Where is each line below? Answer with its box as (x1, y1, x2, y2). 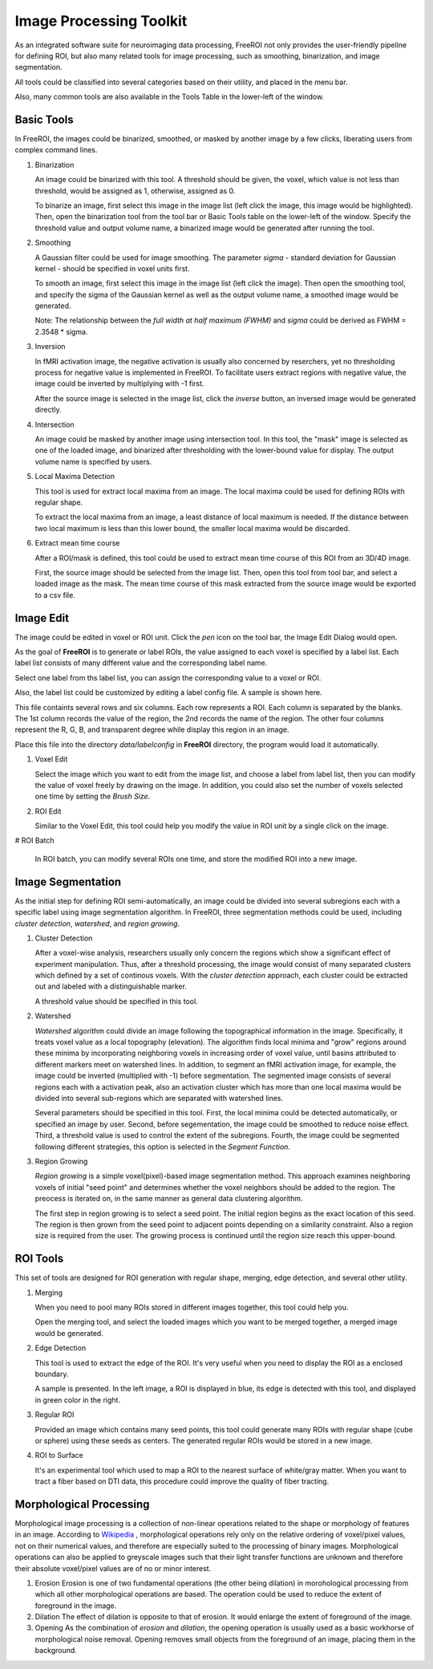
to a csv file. (34, 590, 75, 599)
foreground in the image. (34, 1601, 117, 1610)
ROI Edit (34, 806, 62, 816)
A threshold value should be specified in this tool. (34, 996, 198, 1006)
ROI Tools (14, 1252, 64, 1265)
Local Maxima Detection (34, 472, 115, 481)
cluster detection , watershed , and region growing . (14, 919, 180, 928)
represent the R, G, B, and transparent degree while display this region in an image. (14, 725, 289, 734)
